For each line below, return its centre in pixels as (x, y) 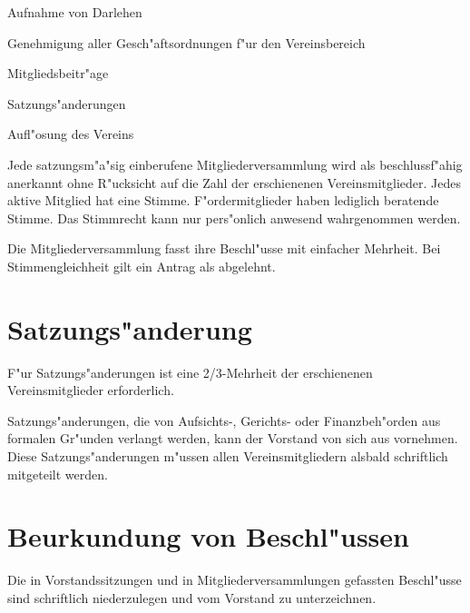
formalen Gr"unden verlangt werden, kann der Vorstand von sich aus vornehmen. (233, 438)
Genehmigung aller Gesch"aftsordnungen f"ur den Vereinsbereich (186, 42)
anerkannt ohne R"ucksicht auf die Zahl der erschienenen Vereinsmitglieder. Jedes (235, 182)
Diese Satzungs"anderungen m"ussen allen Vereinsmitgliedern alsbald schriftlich (228, 456)
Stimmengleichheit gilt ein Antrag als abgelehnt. (142, 266)
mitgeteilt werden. (58, 474)
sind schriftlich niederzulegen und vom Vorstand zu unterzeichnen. (192, 597)
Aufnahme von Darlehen (75, 12)
